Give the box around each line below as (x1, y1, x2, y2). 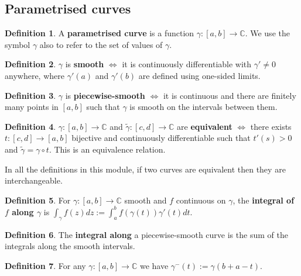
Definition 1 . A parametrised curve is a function (5, 27, 194, 39)
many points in (5, 101, 59, 113)
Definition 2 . (5, 58, 56, 70)
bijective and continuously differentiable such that (71, 132, 251, 144)
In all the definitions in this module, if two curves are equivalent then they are (5, 163, 286, 175)
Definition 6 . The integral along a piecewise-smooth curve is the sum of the (5, 228, 288, 240)
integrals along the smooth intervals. (5, 240, 135, 252)
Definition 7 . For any (5, 259, 86, 271)
